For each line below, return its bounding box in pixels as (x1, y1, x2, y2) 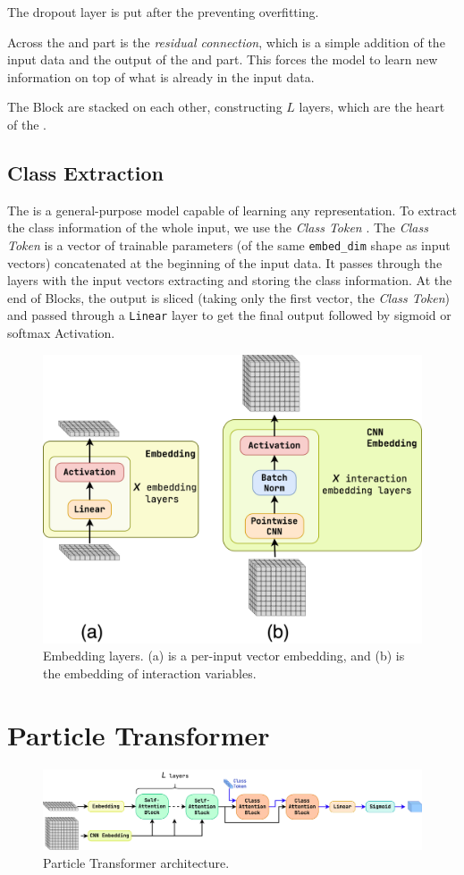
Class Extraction (7, 158, 165, 186)
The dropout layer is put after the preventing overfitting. (7, 3, 319, 21)
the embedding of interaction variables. (43, 663, 257, 682)
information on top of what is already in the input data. (7, 67, 315, 86)
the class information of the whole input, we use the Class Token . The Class (7, 218, 428, 237)
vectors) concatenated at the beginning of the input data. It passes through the (7, 253, 443, 272)
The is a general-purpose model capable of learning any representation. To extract (7, 200, 457, 219)
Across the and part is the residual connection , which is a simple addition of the (7, 32, 445, 51)
